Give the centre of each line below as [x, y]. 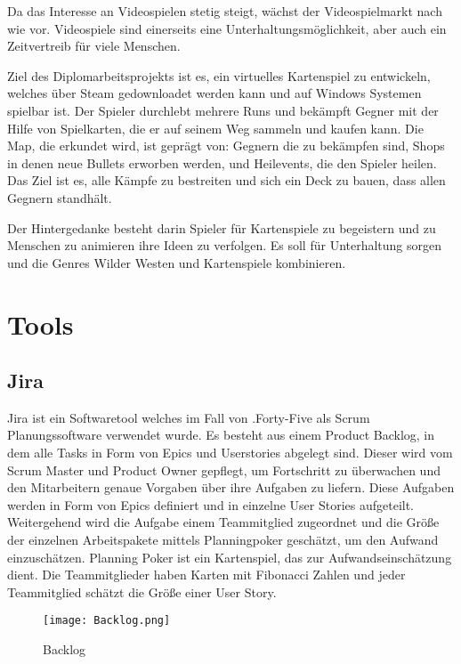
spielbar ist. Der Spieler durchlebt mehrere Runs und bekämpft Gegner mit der [223, 110]
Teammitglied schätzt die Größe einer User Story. [142, 591]
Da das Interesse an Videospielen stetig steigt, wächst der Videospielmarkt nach [225, 11]
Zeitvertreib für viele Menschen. [94, 46]
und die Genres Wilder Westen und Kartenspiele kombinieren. [177, 262]
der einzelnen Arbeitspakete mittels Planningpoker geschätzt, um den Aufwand [223, 540]
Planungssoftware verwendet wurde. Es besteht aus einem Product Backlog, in [221, 435]
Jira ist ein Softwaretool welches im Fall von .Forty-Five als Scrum [189, 417]
